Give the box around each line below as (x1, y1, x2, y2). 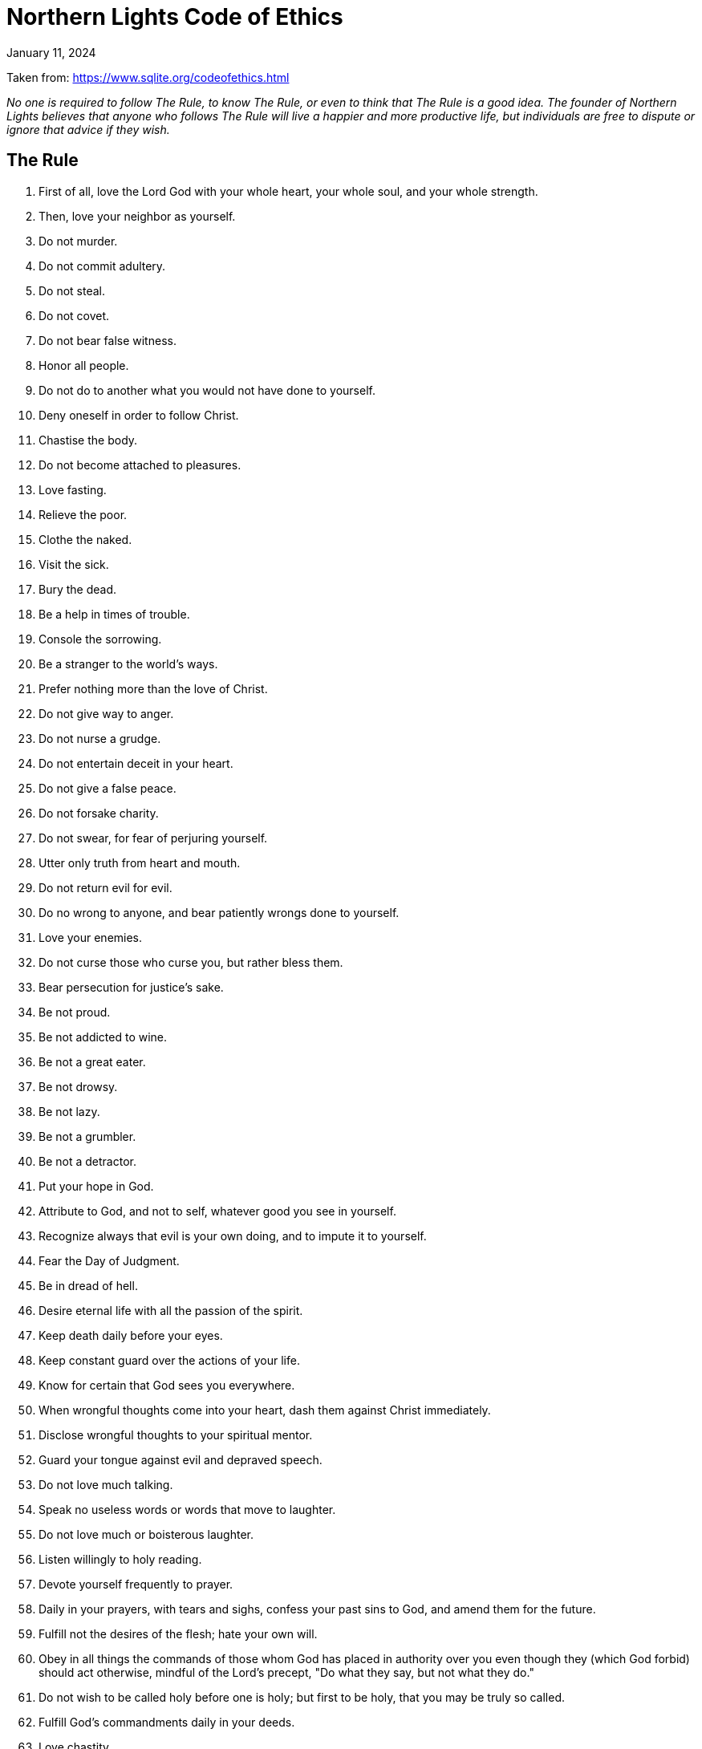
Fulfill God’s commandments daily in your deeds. (39, 1715, 295, 1729)
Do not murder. (39, 233, 118, 248)
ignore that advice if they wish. (6, 122, 170, 136)
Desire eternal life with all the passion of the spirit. (39, 1303, 303, 1317)
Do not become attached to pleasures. (39, 457, 241, 472)
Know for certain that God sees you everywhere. (39, 1378, 295, 1392)
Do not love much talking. (39, 1477, 173, 1491)
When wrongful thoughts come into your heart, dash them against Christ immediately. (39, 1402, 491, 1417)
